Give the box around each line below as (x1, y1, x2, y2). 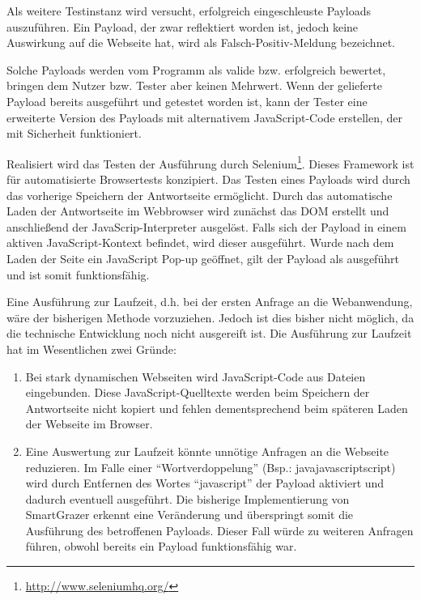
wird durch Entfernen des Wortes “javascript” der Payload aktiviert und (25, 474, 385, 491)
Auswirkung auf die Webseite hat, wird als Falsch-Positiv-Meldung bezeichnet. (6, 34, 395, 51)
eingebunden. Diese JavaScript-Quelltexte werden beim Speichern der (25, 384, 370, 401)
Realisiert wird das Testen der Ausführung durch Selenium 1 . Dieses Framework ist (6, 152, 415, 172)
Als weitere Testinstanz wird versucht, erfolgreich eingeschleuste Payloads (6, 2, 372, 19)
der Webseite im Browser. (25, 415, 153, 432)
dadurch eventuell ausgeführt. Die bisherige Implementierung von (25, 490, 350, 507)
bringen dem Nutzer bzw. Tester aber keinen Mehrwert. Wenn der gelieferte (6, 77, 382, 94)
